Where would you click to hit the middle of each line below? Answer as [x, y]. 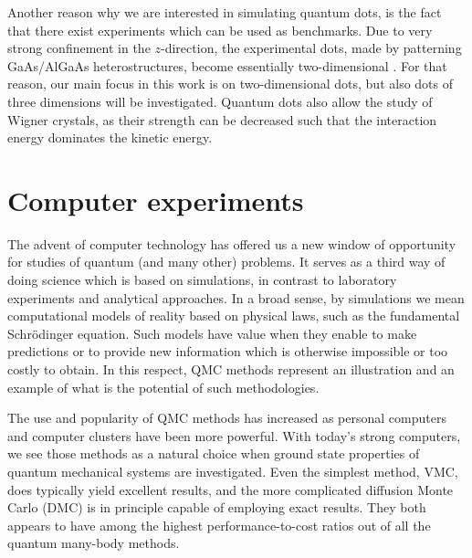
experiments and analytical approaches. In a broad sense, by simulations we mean [236, 297]
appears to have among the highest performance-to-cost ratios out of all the [219, 525]
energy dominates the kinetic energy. [110, 137]
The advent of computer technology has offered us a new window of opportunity [232, 243]
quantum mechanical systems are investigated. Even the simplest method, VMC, [233, 471]
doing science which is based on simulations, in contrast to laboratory [202, 280]
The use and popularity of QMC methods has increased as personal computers [227, 418]
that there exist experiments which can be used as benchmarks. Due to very [220, 30]
